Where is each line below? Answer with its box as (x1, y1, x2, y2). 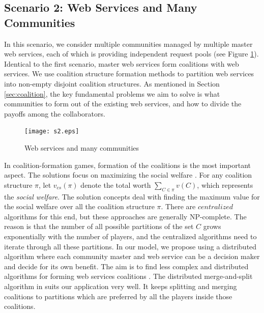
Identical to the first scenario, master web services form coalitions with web (4, 58, 239, 69)
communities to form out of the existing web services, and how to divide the (4, 98, 242, 109)
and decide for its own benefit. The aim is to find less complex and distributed (4, 261, 249, 271)
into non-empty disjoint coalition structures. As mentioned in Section (4, 78, 220, 89)
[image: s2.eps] (24, 128, 79, 135)
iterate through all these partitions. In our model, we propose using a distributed (4, 241, 257, 251)
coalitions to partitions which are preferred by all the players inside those (4, 291, 232, 301)
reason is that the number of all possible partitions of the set (4, 221, 194, 232)
